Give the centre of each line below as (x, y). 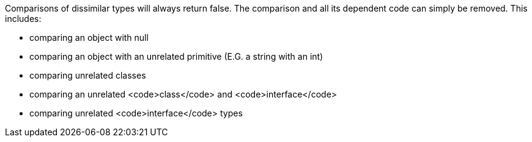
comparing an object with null (89, 37)
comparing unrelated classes (88, 75)
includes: (23, 19)
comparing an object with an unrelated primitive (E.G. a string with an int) (176, 56)
